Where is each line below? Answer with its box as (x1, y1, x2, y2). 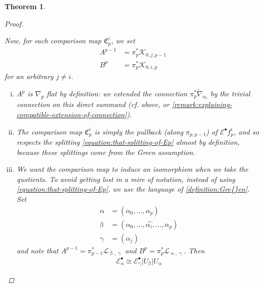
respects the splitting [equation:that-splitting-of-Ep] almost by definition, (16, 137, 240, 147)
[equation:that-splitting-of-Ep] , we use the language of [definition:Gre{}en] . (16, 184, 250, 194)
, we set (111, 35, 135, 46)
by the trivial (210, 88, 250, 98)
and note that (16, 245, 59, 255)
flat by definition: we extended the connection (46, 88, 188, 98)
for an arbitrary (5, 71, 54, 82)
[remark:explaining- (172, 99, 232, 110)
